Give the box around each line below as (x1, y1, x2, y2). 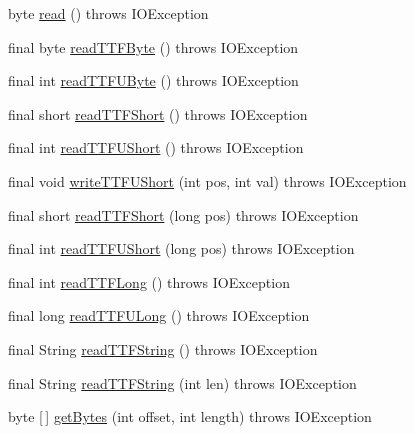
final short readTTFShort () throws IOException (8, 103, 308, 124)
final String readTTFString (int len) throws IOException (8, 372, 357, 393)
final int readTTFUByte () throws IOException (8, 70, 299, 91)
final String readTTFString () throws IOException (8, 338, 318, 359)
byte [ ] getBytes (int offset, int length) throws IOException (8, 406, 372, 427)
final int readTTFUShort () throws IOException (8, 137, 304, 158)
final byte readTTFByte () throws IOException (8, 36, 299, 57)
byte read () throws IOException (8, 3, 209, 23)
